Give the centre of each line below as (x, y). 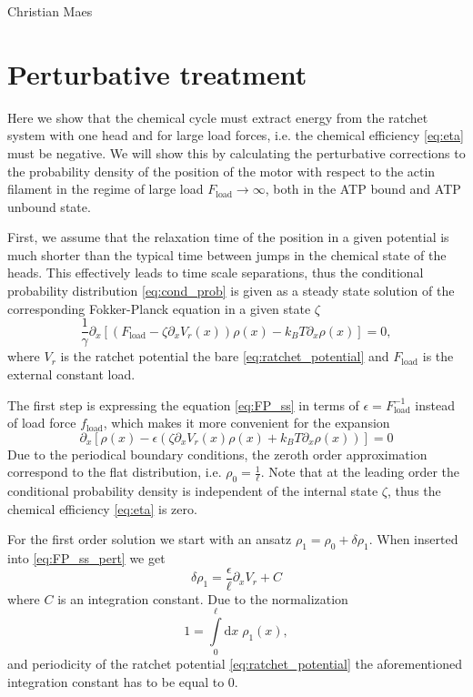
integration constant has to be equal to (116, 682)
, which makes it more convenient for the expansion (247, 423)
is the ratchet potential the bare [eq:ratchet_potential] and (225, 356)
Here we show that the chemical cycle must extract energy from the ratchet (218, 117)
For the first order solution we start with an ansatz (150, 539)
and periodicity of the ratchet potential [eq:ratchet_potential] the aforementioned (235, 664)
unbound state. (49, 206)
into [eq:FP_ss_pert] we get (86, 558)
